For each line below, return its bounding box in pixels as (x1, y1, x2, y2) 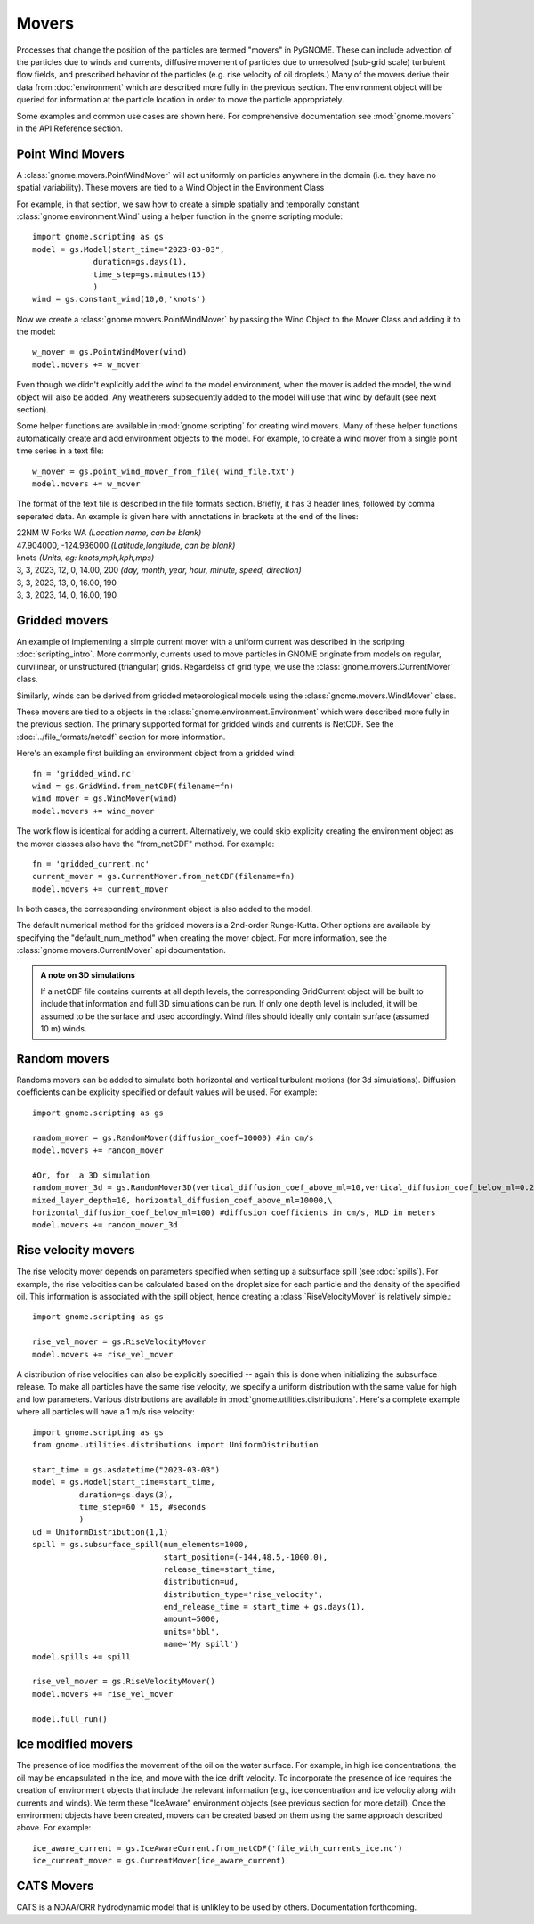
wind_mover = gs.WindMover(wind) (32, 794, 178, 803)
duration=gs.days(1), (93, 257, 188, 267)
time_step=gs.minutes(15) (93, 269, 206, 280)
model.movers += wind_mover (32, 806, 155, 816)
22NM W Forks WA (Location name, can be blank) (16, 527, 202, 538)
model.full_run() (32, 1714, 108, 1724)
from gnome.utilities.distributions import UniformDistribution (32, 1439, 320, 1449)
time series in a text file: (16, 445, 104, 456)
